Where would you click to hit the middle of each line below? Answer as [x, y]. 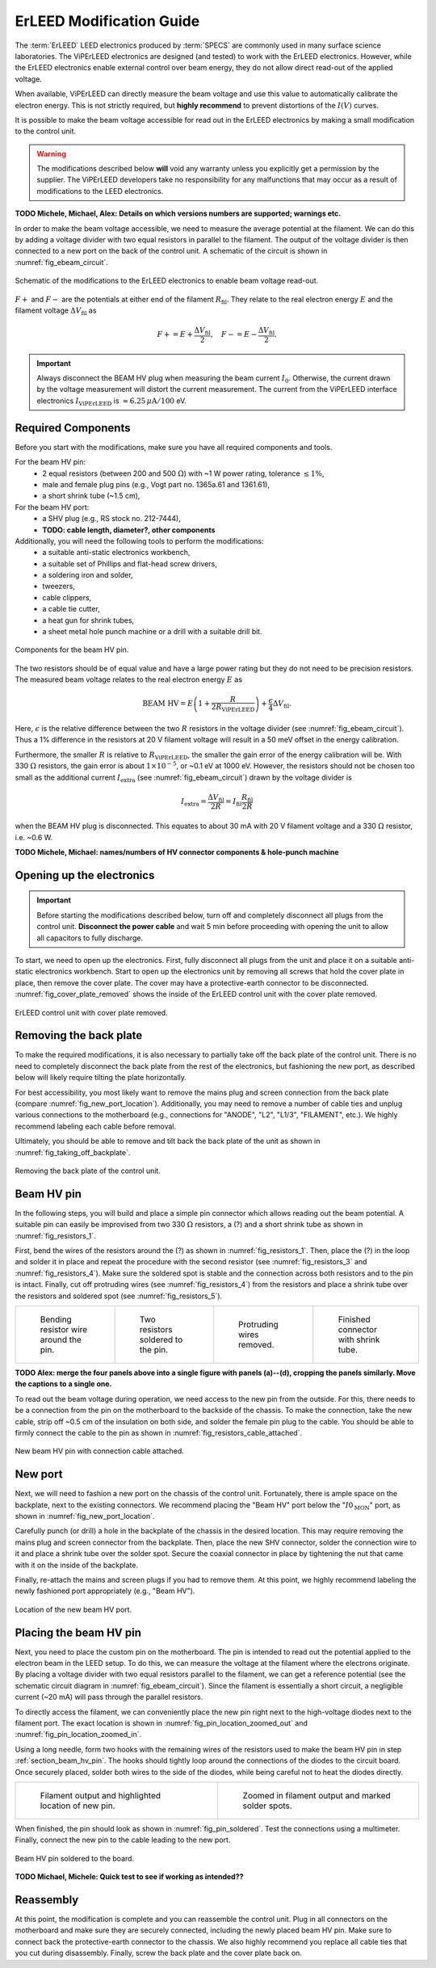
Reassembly [47, 1900]
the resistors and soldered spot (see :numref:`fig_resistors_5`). [119, 1296]
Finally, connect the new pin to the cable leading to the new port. [123, 1840]
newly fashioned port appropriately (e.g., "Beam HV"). [105, 1591]
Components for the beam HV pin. [72, 650]
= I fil [233, 802]
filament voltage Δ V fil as [56, 311]
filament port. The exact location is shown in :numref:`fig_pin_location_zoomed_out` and [161, 1723]
